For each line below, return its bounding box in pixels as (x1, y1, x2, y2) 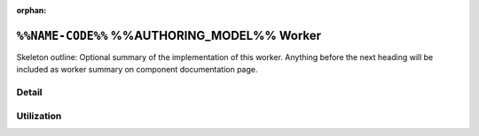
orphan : (16, 5, 47, 15)
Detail (16, 87, 43, 99)
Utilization (16, 110, 62, 122)
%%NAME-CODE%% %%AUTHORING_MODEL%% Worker (16, 27, 322, 43)
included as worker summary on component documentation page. (16, 64, 258, 75)
